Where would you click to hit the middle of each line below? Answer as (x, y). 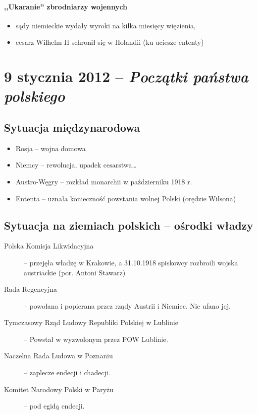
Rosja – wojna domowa (51, 148)
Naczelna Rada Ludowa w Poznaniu (58, 356)
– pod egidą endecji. (54, 406)
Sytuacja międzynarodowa (72, 127)
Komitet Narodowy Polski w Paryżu (59, 389)
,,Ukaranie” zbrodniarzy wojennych (66, 6)
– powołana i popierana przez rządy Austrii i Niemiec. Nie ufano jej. (127, 305)
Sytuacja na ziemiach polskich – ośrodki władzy (129, 225)
